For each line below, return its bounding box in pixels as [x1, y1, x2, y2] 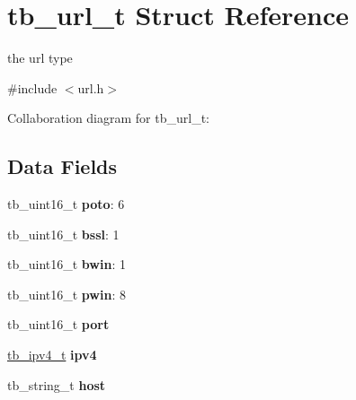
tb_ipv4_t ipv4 [7, 345, 97, 364]
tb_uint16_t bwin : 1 [7, 255, 126, 274]
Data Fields [7, 152, 118, 180]
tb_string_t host [7, 375, 106, 394]
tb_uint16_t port [7, 315, 110, 334]
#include [7, 78, 58, 97]
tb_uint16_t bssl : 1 [7, 224, 120, 243]
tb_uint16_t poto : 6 [7, 195, 125, 213]
